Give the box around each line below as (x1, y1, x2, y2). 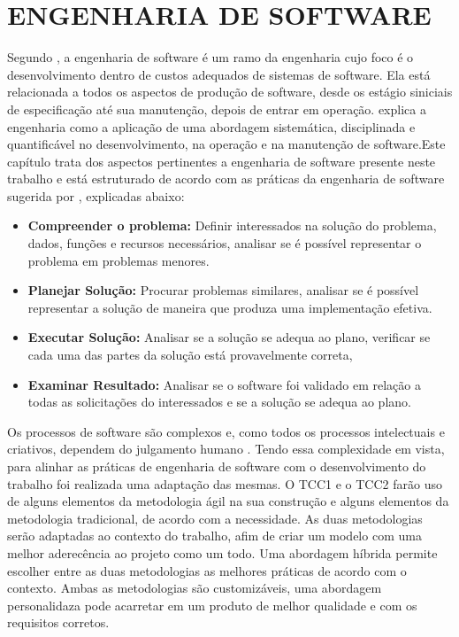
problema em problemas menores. (27, 251, 210, 269)
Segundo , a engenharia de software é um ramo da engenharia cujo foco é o (7, 48, 414, 66)
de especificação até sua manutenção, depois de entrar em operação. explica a (7, 99, 426, 118)
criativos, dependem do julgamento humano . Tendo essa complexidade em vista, (7, 439, 445, 458)
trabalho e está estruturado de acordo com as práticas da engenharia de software (7, 169, 445, 188)
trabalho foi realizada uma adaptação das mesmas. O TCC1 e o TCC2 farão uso (7, 474, 442, 493)
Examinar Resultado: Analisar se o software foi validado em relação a (27, 375, 422, 393)
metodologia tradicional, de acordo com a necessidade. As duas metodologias (7, 509, 423, 527)
